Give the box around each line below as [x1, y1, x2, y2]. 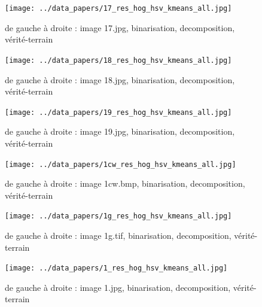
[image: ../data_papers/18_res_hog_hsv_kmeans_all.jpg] [5, 56, 232, 65]
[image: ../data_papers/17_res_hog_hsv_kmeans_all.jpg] [5, 4, 232, 13]
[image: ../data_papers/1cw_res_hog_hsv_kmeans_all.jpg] [5, 160, 236, 169]
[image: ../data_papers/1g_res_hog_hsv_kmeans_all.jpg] [5, 212, 232, 221]
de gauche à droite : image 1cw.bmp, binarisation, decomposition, [5, 177, 245, 190]
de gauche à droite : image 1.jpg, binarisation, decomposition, [5, 281, 231, 293]
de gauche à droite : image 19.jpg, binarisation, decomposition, [5, 125, 235, 138]
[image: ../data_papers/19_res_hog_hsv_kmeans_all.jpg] [5, 108, 232, 117]
